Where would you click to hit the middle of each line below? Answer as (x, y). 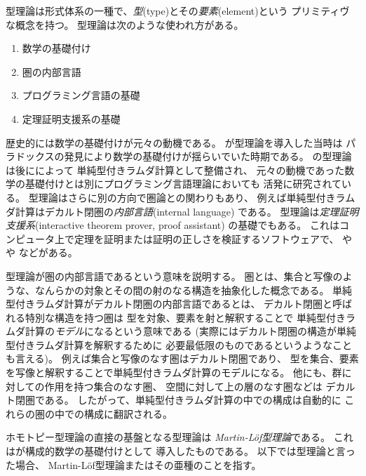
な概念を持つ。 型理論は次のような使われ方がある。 (125, 24)
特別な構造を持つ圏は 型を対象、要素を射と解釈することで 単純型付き (185, 317)
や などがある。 (42, 252)
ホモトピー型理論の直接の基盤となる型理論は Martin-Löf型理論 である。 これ (179, 437)
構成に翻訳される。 (128, 413)
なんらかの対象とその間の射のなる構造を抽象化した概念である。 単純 (194, 290)
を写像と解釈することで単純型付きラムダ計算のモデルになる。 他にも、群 (174, 372)
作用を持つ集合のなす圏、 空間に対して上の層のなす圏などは (183, 386)
